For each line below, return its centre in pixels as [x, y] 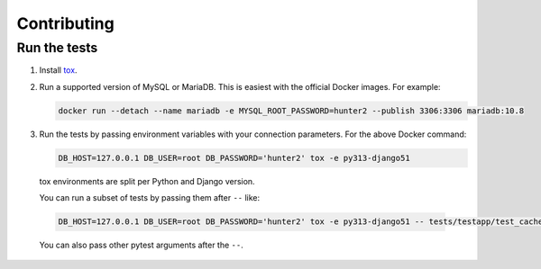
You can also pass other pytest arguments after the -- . [141, 245]
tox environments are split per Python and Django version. [147, 181]
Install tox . [58, 70]
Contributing [65, 23]
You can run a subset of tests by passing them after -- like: [150, 198]
